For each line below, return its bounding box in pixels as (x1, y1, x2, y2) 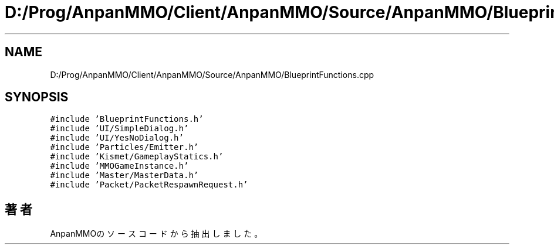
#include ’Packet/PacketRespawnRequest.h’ (50, 180, 248, 190)
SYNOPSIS (5, 90, 69, 105)
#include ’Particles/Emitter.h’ (50, 142, 199, 152)
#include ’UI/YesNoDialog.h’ (50, 133, 184, 143)
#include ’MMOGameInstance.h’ (50, 161, 189, 171)
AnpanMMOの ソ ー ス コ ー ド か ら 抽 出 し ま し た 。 (50, 228, 263, 239)
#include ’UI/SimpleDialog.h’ (50, 124, 189, 134)
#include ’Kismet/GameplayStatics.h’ (50, 152, 224, 162)
